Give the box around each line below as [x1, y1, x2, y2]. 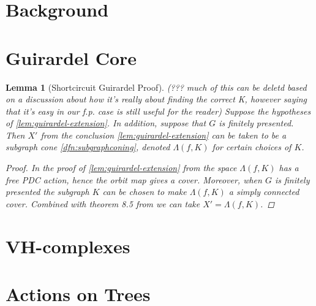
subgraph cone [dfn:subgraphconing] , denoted [6, 140, 170, 153]
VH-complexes [6, 233, 130, 258]
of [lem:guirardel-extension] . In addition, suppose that [6, 117, 206, 129]
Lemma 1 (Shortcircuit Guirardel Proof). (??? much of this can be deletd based [6, 80, 307, 93]
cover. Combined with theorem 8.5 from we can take [6, 197, 200, 210]
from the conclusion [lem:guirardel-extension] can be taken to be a [40, 128, 287, 141]
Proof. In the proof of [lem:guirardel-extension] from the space [6, 161, 237, 174]
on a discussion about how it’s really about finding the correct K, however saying [6, 93, 307, 105]
